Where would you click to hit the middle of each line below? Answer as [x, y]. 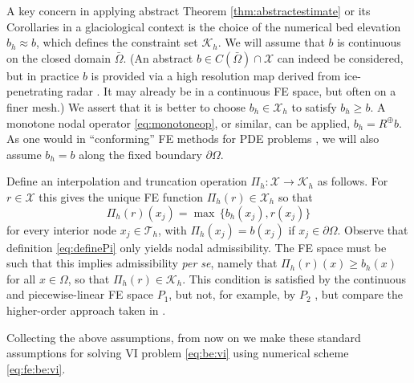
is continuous [369, 42]
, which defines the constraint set [117, 42]
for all [21, 278]
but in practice [43, 75]
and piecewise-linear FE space [80, 294]
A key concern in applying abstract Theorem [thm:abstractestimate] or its [189, 10]
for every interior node [62, 229]
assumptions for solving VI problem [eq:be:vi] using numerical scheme [178, 353]
